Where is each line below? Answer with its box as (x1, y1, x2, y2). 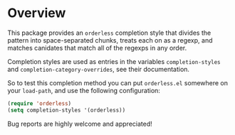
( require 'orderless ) (7, 99, 72, 107)
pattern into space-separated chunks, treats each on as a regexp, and (7, 36, 213, 44)
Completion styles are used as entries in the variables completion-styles (7, 57, 221, 65)
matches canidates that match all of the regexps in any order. (7, 43, 187, 52)
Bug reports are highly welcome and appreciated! (7, 119, 153, 128)
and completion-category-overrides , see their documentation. (7, 65, 190, 73)
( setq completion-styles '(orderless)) (7, 107, 126, 114)
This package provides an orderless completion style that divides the (7, 28, 211, 37)
